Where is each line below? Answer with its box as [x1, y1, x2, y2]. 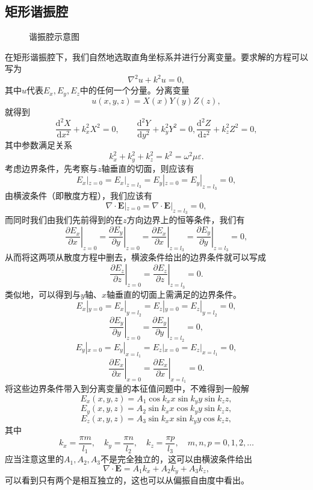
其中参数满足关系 [5, 139, 72, 151]
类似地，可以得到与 [5, 287, 81, 300]
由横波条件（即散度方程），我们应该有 [5, 189, 152, 202]
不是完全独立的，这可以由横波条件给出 [101, 453, 253, 465]
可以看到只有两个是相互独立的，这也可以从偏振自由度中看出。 [5, 474, 249, 486]
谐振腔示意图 [29, 30, 79, 43]
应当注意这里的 [5, 453, 64, 465]
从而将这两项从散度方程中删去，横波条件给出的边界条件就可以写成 [5, 251, 266, 263]
